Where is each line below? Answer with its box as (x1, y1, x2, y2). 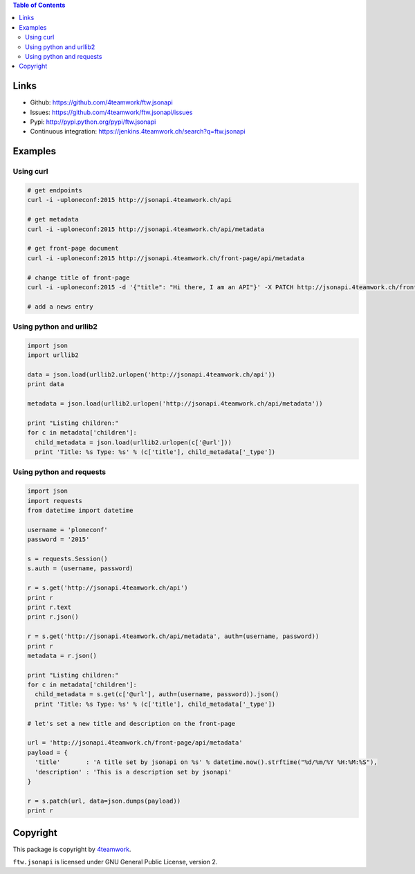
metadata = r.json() (27, 651, 97, 659)
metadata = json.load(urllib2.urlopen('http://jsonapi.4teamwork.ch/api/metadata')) (27, 400, 323, 408)
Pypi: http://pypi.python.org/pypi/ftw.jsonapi (30, 118, 156, 126)
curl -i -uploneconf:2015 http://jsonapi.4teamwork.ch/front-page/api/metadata (27, 254, 305, 262)
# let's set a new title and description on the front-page (27, 720, 236, 727)
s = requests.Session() (27, 554, 109, 563)
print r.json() (27, 613, 79, 621)
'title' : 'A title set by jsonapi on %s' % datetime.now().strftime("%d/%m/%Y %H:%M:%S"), (35, 758, 378, 766)
